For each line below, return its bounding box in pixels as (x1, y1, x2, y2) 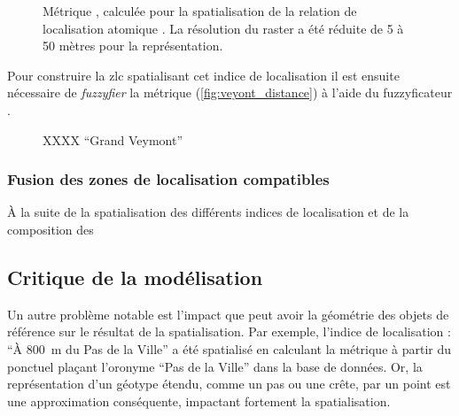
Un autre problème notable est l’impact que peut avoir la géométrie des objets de (7, 304, 449, 323)
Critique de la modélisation (7, 263, 263, 290)
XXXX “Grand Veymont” (43, 130, 183, 149)
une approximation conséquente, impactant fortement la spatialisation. (7, 391, 391, 410)
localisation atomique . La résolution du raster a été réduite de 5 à (43, 19, 404, 37)
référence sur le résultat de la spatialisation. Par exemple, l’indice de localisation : (7, 322, 451, 341)
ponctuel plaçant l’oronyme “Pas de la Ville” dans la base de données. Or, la (7, 357, 423, 375)
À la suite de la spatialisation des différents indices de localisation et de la (7, 203, 409, 221)
